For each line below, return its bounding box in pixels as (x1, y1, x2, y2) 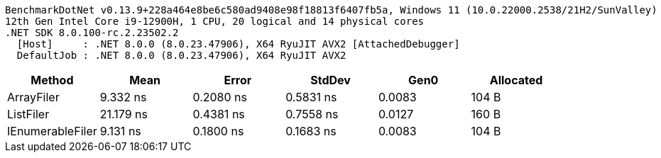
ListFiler (7, 107, 50, 121)
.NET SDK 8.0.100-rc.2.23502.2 (5, 27, 179, 38)
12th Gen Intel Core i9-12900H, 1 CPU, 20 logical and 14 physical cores (5, 16, 425, 27)
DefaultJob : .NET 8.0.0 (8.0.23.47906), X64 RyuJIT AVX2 (16, 50, 346, 61)
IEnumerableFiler (7, 124, 97, 138)
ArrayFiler (7, 90, 60, 104)
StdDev (310, 73, 351, 87)
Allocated (489, 73, 543, 87)
